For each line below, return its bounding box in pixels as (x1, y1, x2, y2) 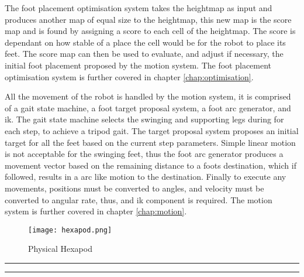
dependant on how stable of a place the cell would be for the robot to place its (5, 36, 286, 48)
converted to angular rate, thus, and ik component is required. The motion (5, 193, 272, 206)
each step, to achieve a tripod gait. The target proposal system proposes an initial (5, 124, 299, 136)
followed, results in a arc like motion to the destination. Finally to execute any (5, 170, 286, 183)
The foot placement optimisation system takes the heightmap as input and (5, 2, 272, 13)
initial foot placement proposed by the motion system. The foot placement (5, 59, 272, 71)
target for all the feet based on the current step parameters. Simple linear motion (5, 136, 296, 148)
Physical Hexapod (28, 242, 92, 255)
